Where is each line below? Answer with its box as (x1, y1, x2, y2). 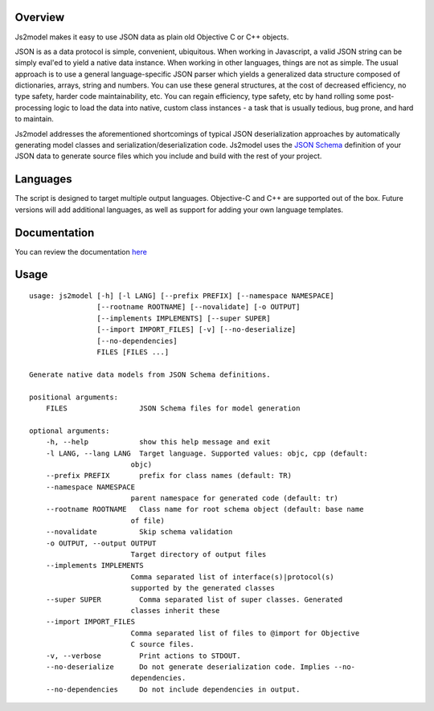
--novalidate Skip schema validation (45, 527, 233, 537)
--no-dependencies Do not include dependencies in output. (45, 684, 301, 694)
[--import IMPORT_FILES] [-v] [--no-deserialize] (96, 325, 297, 334)
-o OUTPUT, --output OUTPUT (45, 538, 157, 548)
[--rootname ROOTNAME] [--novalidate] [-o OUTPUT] (96, 302, 301, 312)
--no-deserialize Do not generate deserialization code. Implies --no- (45, 662, 356, 671)
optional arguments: (29, 426, 110, 435)
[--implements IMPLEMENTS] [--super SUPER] (96, 313, 271, 323)
